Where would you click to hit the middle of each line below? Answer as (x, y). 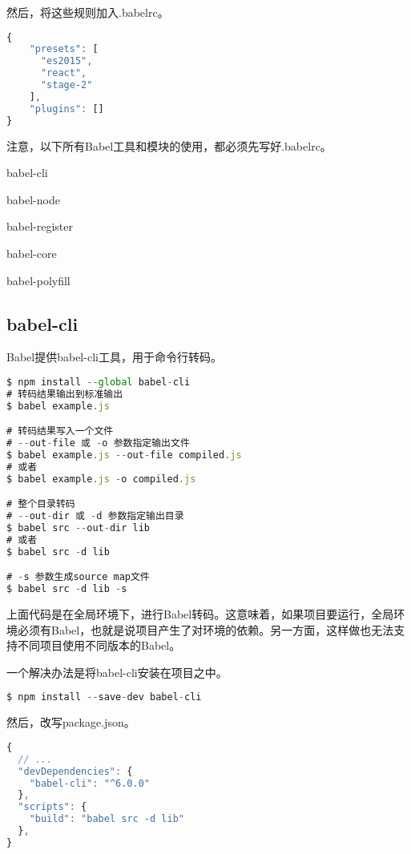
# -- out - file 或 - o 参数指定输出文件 (98, 443)
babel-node (33, 199)
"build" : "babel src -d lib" (107, 819)
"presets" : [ (64, 49)
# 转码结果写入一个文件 (60, 431)
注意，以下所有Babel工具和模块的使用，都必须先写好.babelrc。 (169, 145)
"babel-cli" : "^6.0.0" (90, 783)
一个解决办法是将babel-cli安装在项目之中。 (117, 672)
